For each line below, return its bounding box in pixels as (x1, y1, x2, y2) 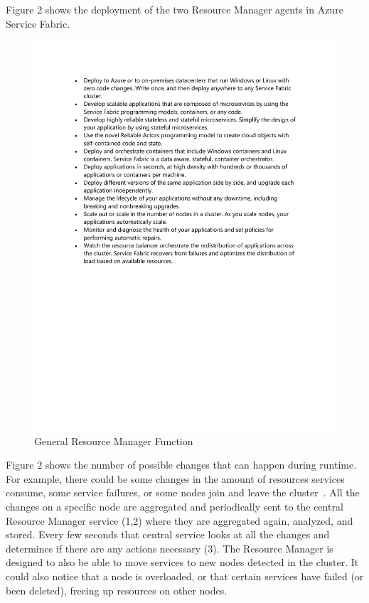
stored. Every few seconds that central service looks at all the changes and (6, 527, 330, 542)
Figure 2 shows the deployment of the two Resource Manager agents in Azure (6, 2, 343, 16)
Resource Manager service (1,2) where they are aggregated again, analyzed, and (6, 513, 353, 528)
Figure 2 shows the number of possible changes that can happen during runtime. (6, 457, 357, 472)
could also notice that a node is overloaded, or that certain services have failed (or (6, 569, 364, 584)
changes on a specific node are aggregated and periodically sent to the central (6, 499, 343, 514)
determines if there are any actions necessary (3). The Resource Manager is (6, 540, 333, 555)
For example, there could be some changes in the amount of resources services (6, 471, 345, 486)
